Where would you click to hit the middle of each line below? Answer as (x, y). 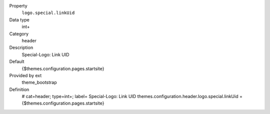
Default (17, 62)
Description (21, 48)
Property (18, 6)
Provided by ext (25, 75)
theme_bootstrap (39, 83)
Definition (19, 89)
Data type (19, 19)
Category (19, 34)
